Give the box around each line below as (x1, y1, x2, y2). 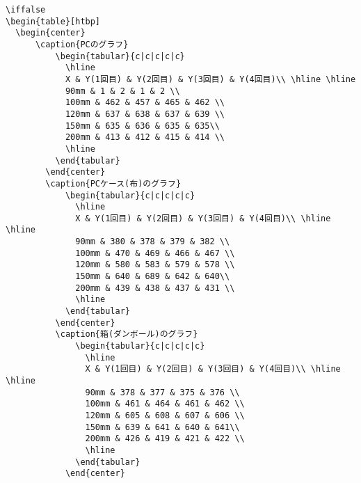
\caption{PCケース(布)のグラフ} (45, 178, 182, 189)
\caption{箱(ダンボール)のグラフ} (55, 329, 198, 340)
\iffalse (6, 5, 46, 15)
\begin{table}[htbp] (6, 16, 101, 26)
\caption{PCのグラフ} (35, 39, 129, 49)
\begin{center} (15, 28, 86, 38)
